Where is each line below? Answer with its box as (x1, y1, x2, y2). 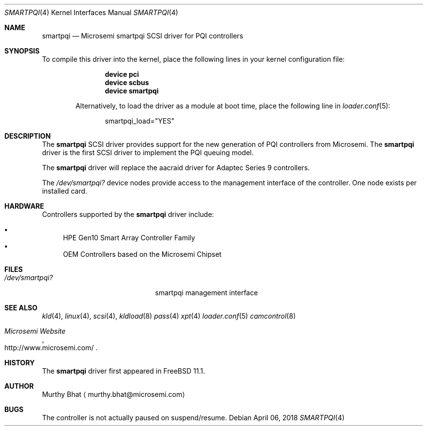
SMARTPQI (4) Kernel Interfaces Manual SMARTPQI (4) (4, 8, 178, 17)
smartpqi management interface (155, 288, 258, 297)
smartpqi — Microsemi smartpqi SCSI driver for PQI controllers (42, 32, 243, 40)
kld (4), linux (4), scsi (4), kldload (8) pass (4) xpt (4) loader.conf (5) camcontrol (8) (42, 312, 296, 320)
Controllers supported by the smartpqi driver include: (42, 210, 214, 218)
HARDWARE (4, 202, 44, 210)
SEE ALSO (4, 304, 37, 312)
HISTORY (4, 358, 35, 367)
